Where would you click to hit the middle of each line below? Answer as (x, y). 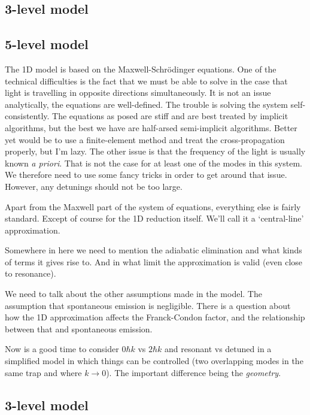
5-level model (47, 44)
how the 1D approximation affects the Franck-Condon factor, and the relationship (155, 317)
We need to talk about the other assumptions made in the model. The (133, 294)
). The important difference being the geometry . (194, 372)
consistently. (27, 116)
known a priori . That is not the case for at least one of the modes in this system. (154, 163)
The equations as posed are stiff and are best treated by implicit (170, 116)
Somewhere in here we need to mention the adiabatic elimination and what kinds (154, 250)
